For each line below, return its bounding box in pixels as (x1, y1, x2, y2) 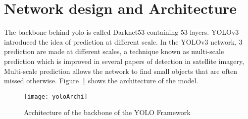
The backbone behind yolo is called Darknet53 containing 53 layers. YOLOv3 (4, 27, 239, 37)
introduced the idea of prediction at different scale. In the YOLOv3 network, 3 (4, 36, 243, 47)
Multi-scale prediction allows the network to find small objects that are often (4, 65, 237, 76)
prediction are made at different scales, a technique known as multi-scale (4, 46, 224, 57)
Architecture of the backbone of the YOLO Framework (24, 107, 191, 118)
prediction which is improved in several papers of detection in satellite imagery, (4, 56, 245, 66)
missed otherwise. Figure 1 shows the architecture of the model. (4, 75, 198, 86)
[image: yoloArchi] (24, 93, 88, 100)
